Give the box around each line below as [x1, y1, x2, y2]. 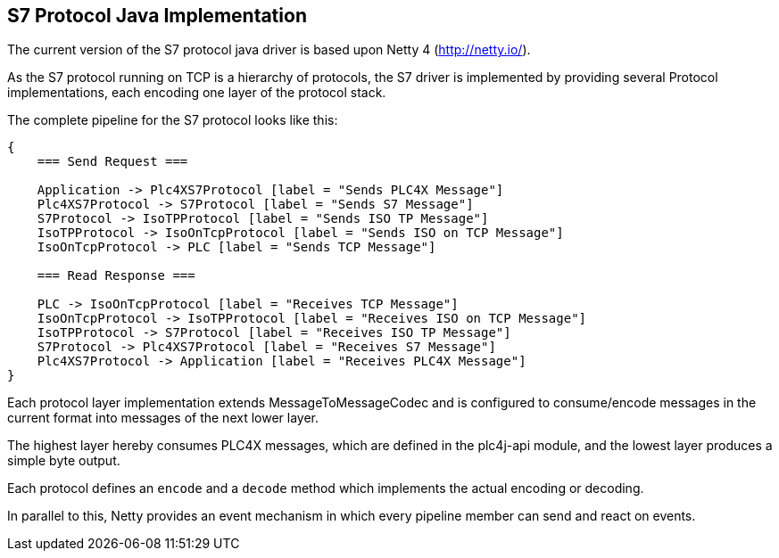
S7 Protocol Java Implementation [7, 4, 307, 27]
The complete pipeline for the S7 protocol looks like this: [7, 112, 338, 128]
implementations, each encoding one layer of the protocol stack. [7, 85, 386, 101]
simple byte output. [7, 453, 120, 469]
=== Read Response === [37, 268, 195, 283]
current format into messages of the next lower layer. [7, 410, 319, 426]
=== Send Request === [37, 154, 188, 169]
